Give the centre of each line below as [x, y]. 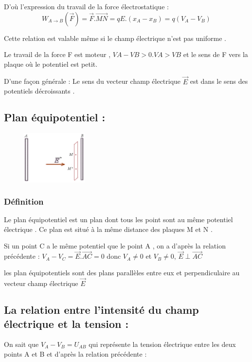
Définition [24, 201]
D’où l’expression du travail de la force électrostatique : [86, 6]
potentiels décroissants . [39, 91]
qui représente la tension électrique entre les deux [162, 344]
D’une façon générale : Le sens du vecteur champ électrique [92, 81]
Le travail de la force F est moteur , [57, 54]
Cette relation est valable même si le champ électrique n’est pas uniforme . [115, 38]
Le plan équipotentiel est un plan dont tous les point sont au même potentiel [118, 219]
